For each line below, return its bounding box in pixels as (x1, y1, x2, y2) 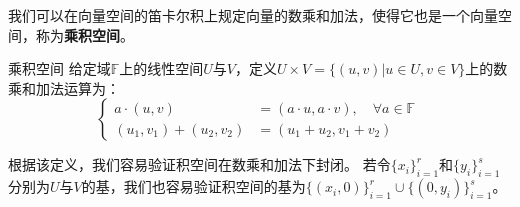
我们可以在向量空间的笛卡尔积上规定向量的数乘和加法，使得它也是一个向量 (8, 5, 498, 25)
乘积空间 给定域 (8, 58, 111, 79)
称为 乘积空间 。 (35, 24, 134, 45)
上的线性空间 (119, 58, 204, 79)
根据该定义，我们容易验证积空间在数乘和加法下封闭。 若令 (8, 154, 391, 175)
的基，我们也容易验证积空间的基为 (81, 176, 306, 197)
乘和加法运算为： (8, 77, 120, 98)
